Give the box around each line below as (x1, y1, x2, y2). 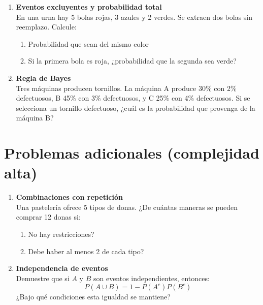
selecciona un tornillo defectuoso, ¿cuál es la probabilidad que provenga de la (16, 102, 255, 113)
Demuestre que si (16, 272, 70, 283)
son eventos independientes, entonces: (93, 272, 210, 283)
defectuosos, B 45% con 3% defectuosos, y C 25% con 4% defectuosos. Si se (16, 93, 250, 103)
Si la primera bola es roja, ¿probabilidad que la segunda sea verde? (28, 55, 237, 66)
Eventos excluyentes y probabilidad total (16, 2, 162, 12)
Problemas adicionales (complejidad (4, 142, 259, 163)
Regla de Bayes (16, 72, 71, 83)
